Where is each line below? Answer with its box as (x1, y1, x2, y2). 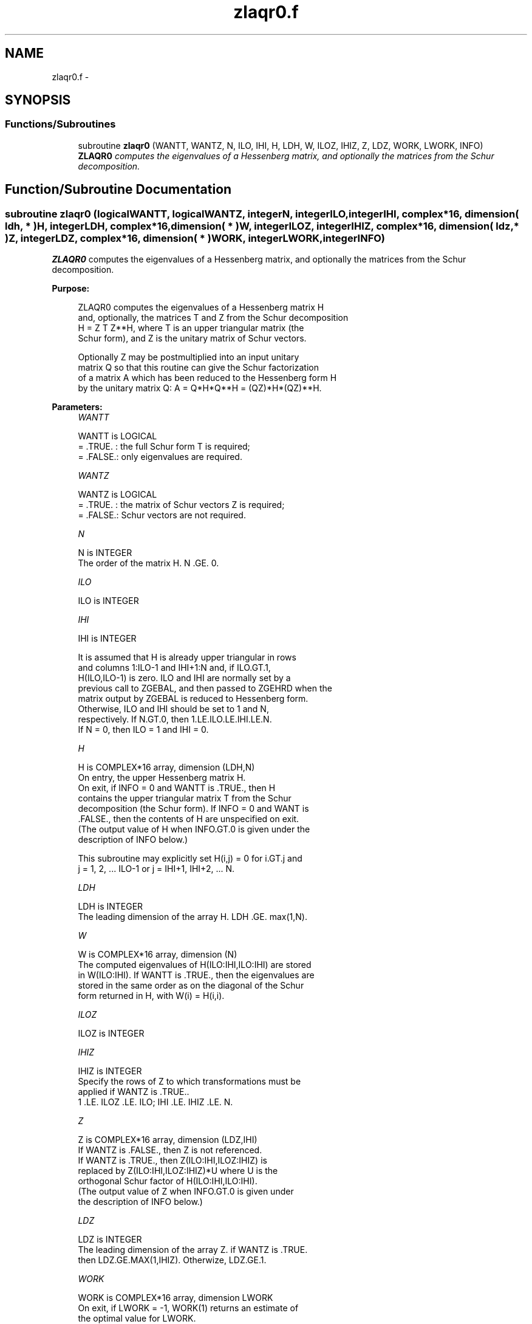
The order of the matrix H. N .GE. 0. (78, 558, 219, 569)
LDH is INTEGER (78, 901, 143, 912)
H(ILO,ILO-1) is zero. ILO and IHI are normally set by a (78, 673, 291, 684)
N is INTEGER (78, 547, 132, 558)
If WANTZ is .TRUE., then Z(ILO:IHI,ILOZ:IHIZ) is (78, 1155, 267, 1166)
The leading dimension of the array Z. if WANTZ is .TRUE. (78, 1244, 308, 1255)
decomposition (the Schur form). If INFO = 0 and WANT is (78, 803, 309, 814)
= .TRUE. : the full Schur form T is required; (78, 441, 250, 452)
